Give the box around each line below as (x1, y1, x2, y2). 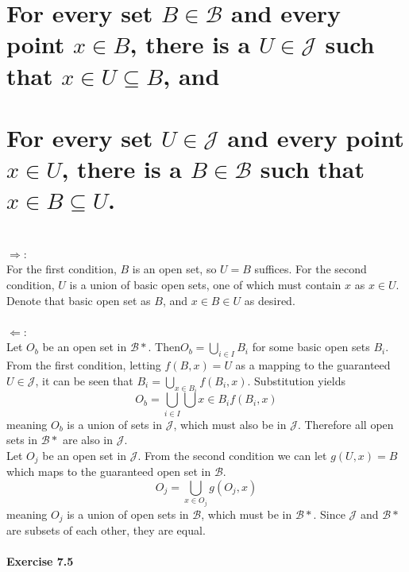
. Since (313, 505, 345, 522)
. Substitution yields (247, 372, 345, 388)
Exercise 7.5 (6, 553, 74, 570)
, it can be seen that (35, 372, 133, 388)
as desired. (244, 292, 295, 308)
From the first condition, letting (6, 357, 161, 373)
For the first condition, (6, 261, 117, 277)
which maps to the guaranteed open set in (6, 463, 211, 480)
